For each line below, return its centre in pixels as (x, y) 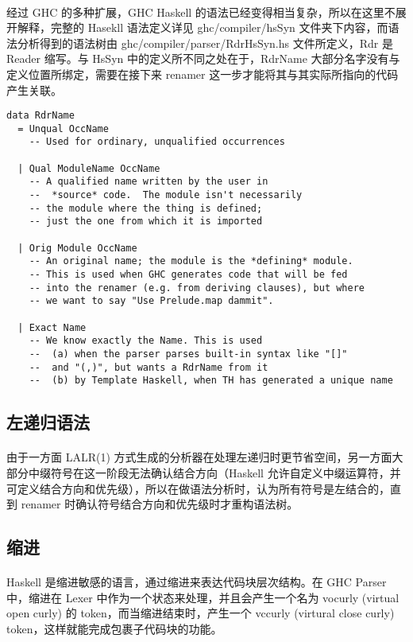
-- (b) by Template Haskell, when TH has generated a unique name (211, 381)
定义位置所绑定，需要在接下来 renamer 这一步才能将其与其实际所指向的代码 (203, 74)
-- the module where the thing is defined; (146, 208)
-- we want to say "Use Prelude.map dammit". (151, 301)
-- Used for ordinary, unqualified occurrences (157, 142)
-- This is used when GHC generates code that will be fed (188, 275)
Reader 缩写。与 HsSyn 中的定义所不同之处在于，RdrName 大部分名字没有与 (203, 58)
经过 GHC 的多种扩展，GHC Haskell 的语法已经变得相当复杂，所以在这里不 (201, 12)
